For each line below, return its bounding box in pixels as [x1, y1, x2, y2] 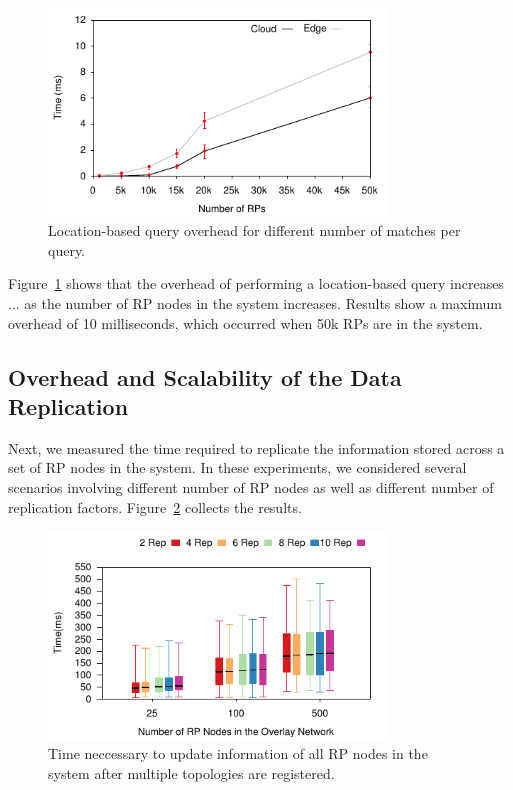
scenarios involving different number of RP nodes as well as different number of [8, 476, 494, 497]
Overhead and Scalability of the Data [8, 361, 402, 392]
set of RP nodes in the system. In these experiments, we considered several [8, 457, 467, 478]
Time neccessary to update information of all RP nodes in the [48, 743, 428, 764]
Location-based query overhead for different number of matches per [48, 220, 461, 241]
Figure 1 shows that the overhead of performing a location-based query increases [8, 273, 504, 294]
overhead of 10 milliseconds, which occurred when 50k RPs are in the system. [8, 312, 483, 333]
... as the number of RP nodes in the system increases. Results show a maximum [8, 292, 503, 313]
